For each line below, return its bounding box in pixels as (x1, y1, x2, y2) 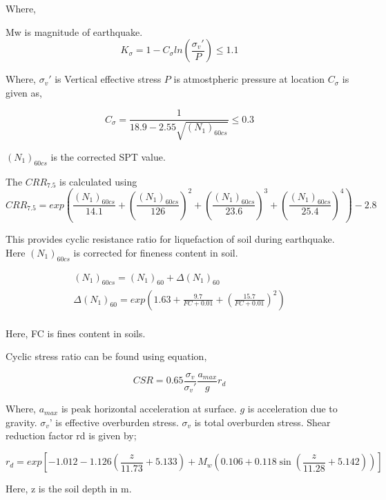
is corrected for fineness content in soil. (73, 245, 238, 259)
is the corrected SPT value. (50, 149, 166, 163)
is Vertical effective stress (55, 72, 162, 86)
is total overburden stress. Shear (194, 414, 331, 429)
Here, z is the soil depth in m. (6, 481, 132, 496)
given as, (6, 85, 42, 99)
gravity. (6, 414, 37, 429)
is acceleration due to (247, 401, 338, 416)
